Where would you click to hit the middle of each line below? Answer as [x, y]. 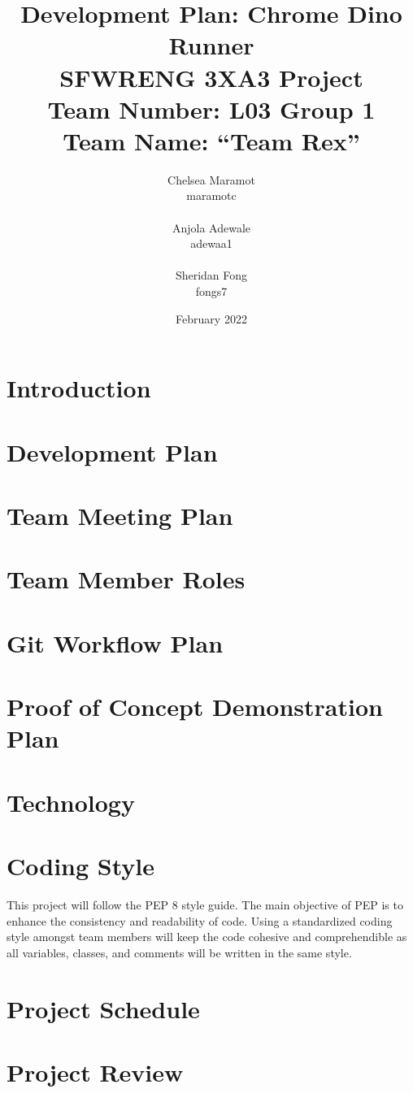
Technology [71, 802]
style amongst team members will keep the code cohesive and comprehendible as [207, 937]
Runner [211, 45]
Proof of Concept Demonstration [195, 707]
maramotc [211, 195]
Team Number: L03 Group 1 [211, 108]
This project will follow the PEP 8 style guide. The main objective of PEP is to [205, 904]
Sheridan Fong [211, 275]
